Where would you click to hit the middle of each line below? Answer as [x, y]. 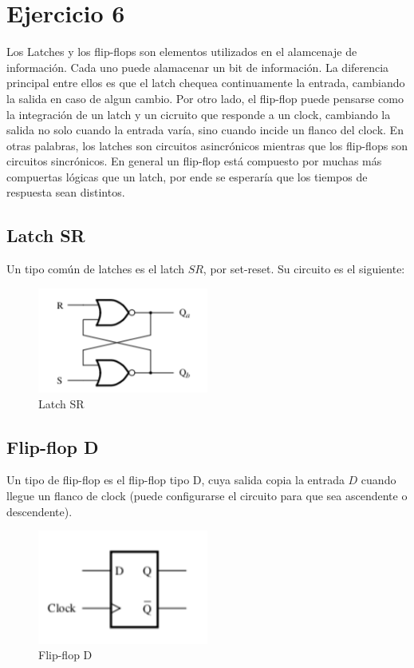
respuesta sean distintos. [66, 192]
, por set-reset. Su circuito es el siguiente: [304, 269]
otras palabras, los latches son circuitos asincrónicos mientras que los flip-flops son [207, 145]
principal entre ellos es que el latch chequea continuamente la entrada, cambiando [206, 83]
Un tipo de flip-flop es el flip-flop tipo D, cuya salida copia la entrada [175, 480]
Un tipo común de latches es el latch [95, 269]
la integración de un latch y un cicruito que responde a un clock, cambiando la [199, 114]
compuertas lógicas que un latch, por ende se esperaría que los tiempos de [187, 176]
